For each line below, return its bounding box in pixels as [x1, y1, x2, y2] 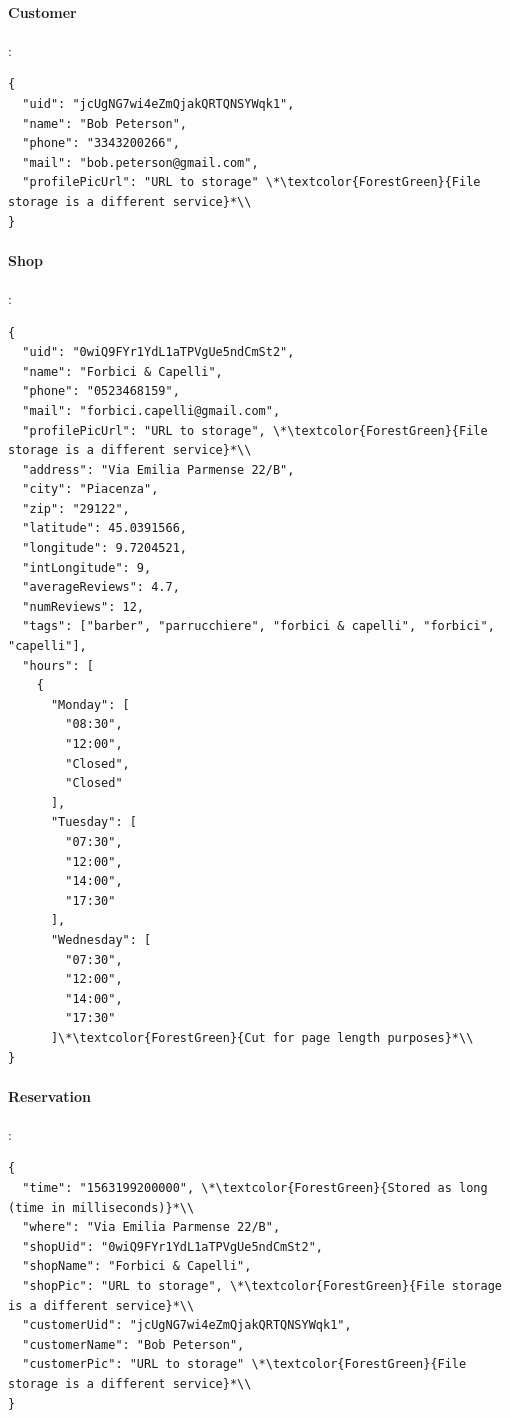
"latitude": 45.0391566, [22, 521, 187, 536]
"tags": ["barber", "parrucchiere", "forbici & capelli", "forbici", [22, 619, 495, 634]
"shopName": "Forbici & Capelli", [22, 1259, 252, 1274]
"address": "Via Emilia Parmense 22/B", [22, 462, 295, 477]
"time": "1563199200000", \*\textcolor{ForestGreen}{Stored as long [22, 1181, 488, 1196]
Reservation [8, 1085, 91, 1106]
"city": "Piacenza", [22, 482, 159, 497]
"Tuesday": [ [50, 815, 137, 830]
